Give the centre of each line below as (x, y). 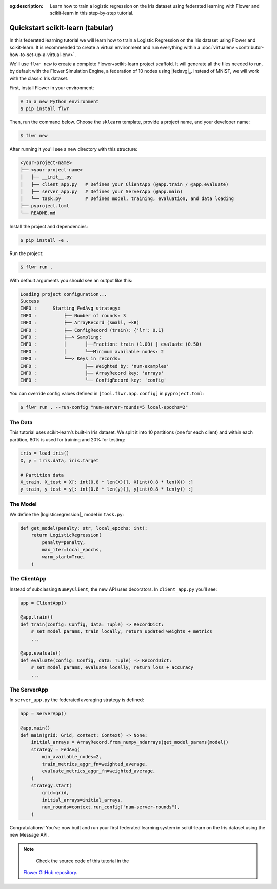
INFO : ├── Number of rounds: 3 (73, 315)
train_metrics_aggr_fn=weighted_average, (95, 764)
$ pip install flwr (45, 109)
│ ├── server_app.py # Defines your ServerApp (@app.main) (102, 191)
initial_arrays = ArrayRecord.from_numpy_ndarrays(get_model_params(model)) (130, 742)
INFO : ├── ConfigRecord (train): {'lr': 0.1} (92, 330)
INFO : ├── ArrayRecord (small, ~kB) (80, 323)
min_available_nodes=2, (72, 757)
